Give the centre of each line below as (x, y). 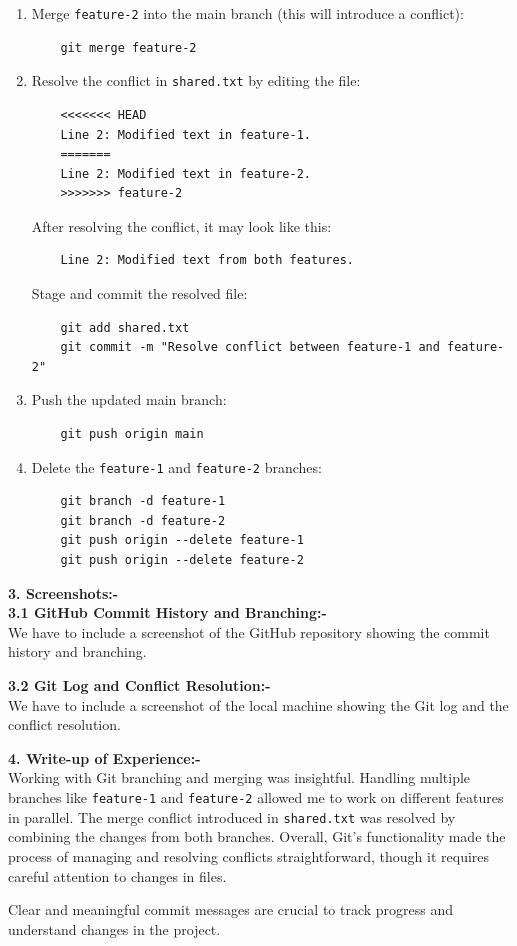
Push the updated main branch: (129, 399)
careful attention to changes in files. (117, 875)
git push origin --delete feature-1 (182, 540)
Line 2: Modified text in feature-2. (185, 173)
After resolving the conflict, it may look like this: (181, 225)
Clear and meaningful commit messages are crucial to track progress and (231, 909)
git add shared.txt (125, 327)
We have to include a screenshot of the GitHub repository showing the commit (249, 631)
